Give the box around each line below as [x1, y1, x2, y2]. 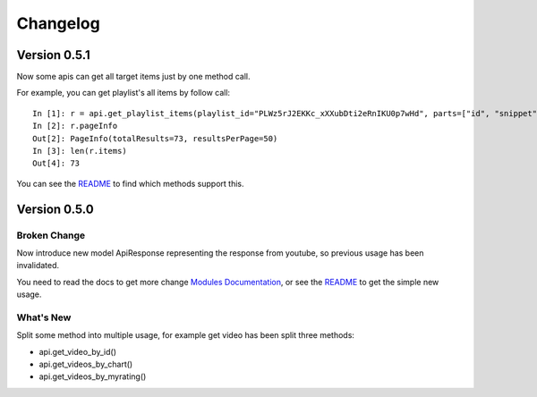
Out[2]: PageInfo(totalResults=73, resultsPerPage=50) [32, 133, 278, 143]
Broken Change [16, 229, 86, 241]
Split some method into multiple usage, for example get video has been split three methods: [16, 330, 355, 341]
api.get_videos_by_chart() [38, 359, 133, 370]
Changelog [16, 13, 100, 33]
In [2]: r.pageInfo [32, 121, 118, 131]
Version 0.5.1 [16, 47, 91, 63]
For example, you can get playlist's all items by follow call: [16, 88, 231, 98]
